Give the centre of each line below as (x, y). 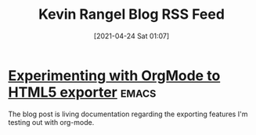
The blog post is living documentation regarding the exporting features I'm (128, 114)
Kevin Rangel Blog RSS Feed (132, 14)
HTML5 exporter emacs (82, 92)
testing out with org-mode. (51, 122)
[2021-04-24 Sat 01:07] (132, 36)
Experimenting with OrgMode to (114, 75)
